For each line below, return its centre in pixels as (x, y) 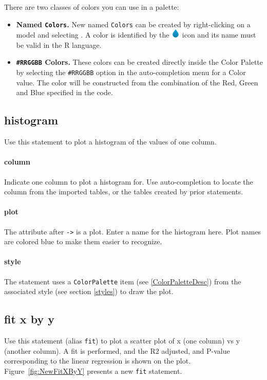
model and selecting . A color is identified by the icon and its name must (136, 35)
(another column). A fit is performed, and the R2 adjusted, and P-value (117, 350)
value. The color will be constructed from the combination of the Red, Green (137, 82)
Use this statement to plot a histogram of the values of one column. (110, 142)
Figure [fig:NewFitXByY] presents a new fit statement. (93, 370)
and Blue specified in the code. (64, 92)
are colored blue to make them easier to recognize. (83, 241)
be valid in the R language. (59, 44)
